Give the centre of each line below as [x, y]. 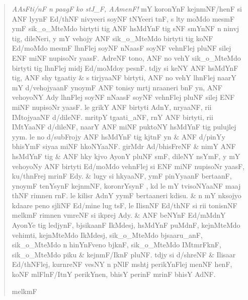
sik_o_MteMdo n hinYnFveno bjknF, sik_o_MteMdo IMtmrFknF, [116, 245]
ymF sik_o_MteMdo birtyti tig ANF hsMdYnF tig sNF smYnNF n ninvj [126, 28]
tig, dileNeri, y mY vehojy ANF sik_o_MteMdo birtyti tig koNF [112, 38]
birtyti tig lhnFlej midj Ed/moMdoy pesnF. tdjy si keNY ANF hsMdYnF [125, 67]
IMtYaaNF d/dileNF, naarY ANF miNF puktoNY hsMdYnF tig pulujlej [124, 127]
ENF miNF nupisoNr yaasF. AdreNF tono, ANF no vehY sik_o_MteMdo [126, 57]
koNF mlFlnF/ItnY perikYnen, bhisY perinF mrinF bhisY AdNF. [114, 274]
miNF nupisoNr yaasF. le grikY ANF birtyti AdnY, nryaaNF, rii [112, 107]
